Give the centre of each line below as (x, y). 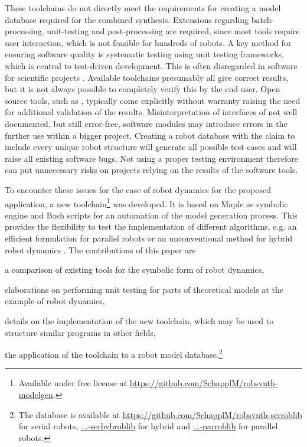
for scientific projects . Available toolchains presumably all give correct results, (147, 77)
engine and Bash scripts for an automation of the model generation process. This (151, 215)
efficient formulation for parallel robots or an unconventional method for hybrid (148, 238)
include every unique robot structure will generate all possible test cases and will (151, 147)
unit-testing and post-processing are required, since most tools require (173, 31)
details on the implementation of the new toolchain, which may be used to (139, 320)
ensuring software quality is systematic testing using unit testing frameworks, (144, 54)
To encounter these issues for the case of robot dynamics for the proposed (138, 189)
